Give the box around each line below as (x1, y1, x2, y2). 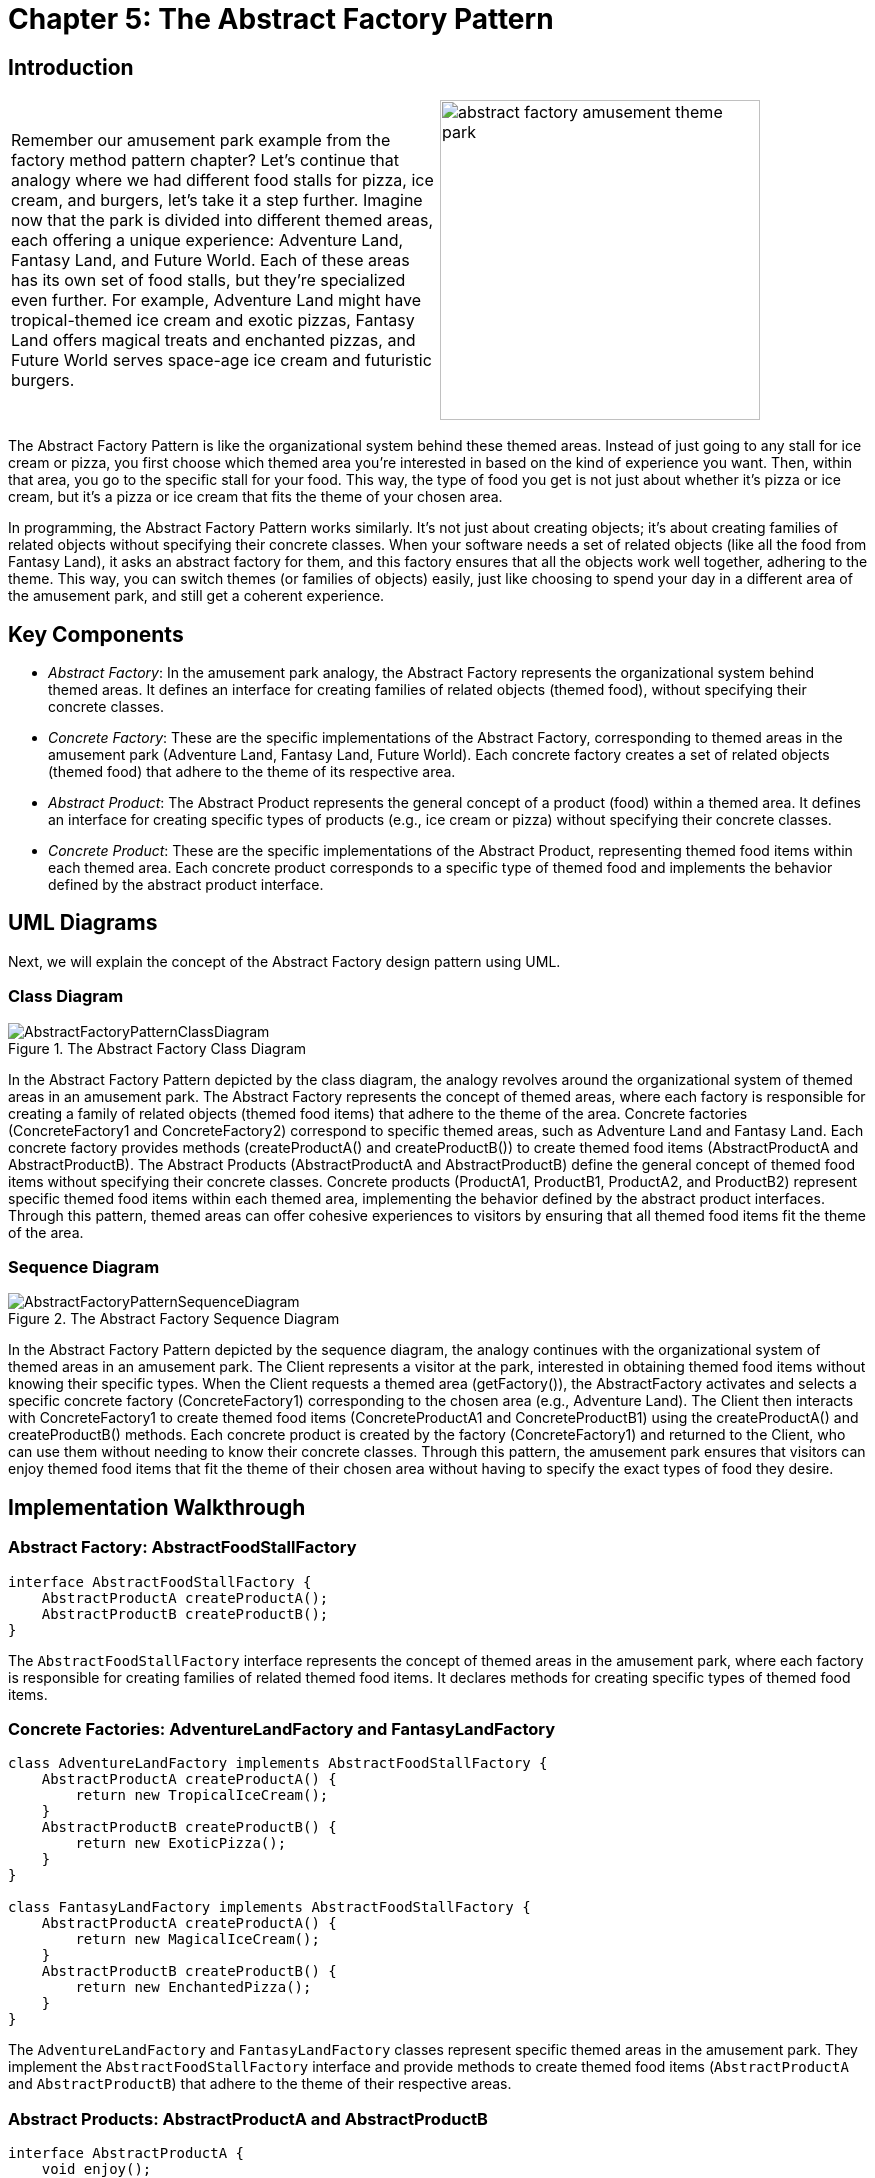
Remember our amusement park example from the (11, 130, 391, 151)
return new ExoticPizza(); (75, 1835, 287, 1852)
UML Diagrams (8, 910, 158, 936)
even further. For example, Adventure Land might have (11, 290, 422, 311)
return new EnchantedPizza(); (75, 1979, 312, 1996)
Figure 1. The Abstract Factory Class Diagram (8, 1039, 307, 1057)
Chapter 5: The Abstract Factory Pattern (8, 2, 554, 36)
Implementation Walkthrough (8, 1494, 306, 1520)
